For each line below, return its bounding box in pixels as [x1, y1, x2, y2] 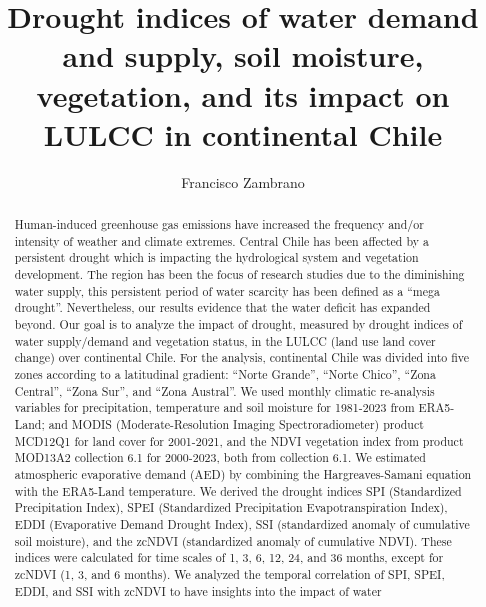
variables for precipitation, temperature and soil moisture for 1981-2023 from [14, 399, 415, 416]
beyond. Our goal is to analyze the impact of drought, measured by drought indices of [14, 316, 463, 333]
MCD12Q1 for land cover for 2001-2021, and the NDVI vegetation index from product [14, 432, 464, 449]
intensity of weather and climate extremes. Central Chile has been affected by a [14, 232, 429, 249]
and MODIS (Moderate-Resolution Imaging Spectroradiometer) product [48, 415, 424, 432]
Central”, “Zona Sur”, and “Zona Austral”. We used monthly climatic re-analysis [14, 382, 435, 399]
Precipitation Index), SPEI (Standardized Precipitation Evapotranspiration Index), [14, 499, 448, 516]
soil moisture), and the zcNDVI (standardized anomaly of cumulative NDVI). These [14, 532, 452, 549]
